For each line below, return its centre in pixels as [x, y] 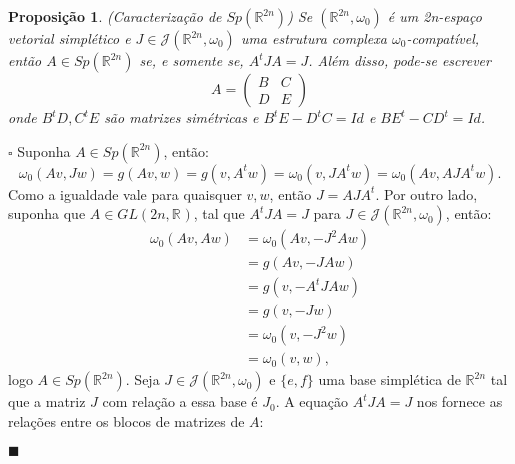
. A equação [311, 401]
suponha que [47, 213]
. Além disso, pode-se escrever [399, 60]
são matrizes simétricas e [181, 117]
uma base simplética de [389, 379]
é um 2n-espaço [434, 16]
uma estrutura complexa [313, 38]
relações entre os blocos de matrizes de [126, 420]
